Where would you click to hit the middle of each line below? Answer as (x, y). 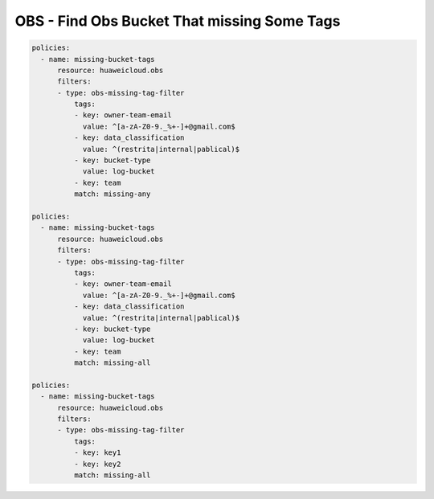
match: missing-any (112, 194)
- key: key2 (97, 464)
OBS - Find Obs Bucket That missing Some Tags (178, 21)
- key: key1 (97, 453)
